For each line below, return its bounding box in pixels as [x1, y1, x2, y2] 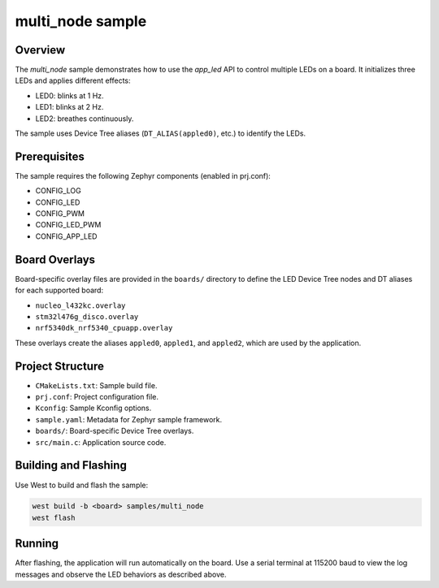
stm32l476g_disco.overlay [35, 312, 139, 321]
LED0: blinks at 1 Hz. [35, 90, 105, 101]
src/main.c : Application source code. [35, 437, 167, 447]
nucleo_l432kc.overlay [35, 300, 126, 310]
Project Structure [15, 359, 105, 373]
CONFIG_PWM [35, 209, 85, 218]
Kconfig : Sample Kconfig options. [35, 403, 152, 413]
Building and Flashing [15, 459, 128, 473]
